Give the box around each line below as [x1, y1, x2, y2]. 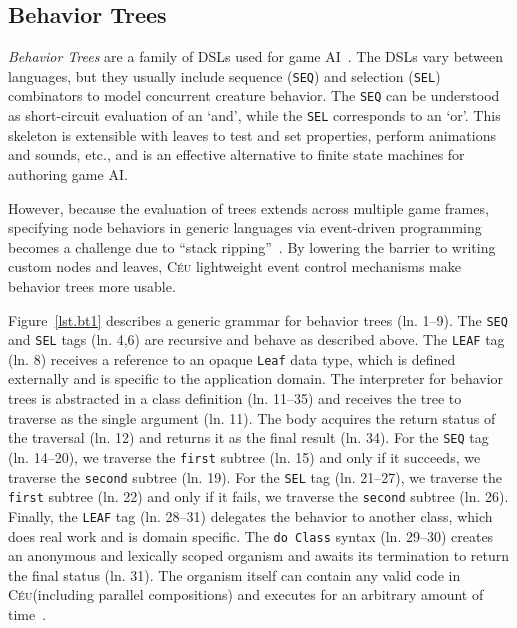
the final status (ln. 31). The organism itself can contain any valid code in [8, 564, 461, 585]
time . [8, 603, 47, 624]
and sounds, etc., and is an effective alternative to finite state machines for [8, 144, 465, 165]
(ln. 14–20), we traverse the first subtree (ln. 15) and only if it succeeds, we [8, 446, 481, 467]
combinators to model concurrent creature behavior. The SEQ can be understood [8, 85, 500, 106]
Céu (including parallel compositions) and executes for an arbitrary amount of [8, 584, 484, 605]
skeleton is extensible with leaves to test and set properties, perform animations [8, 124, 497, 145]
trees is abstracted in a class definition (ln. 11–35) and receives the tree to [8, 388, 462, 409]
